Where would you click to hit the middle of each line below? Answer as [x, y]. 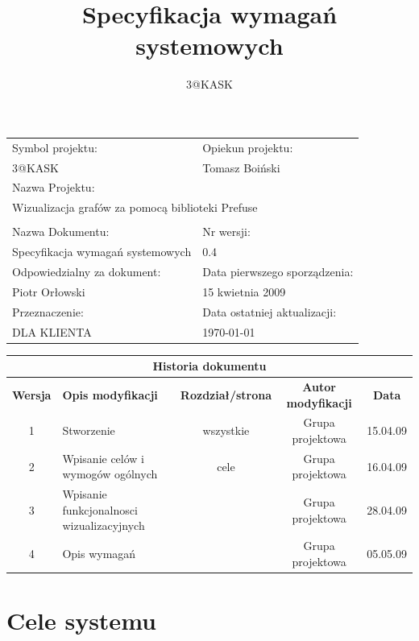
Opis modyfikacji [110, 394]
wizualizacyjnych [104, 525]
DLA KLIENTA [52, 331]
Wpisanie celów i [103, 458]
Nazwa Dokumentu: [61, 232]
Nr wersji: [226, 232]
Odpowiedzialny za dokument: [87, 271]
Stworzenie [89, 430]
